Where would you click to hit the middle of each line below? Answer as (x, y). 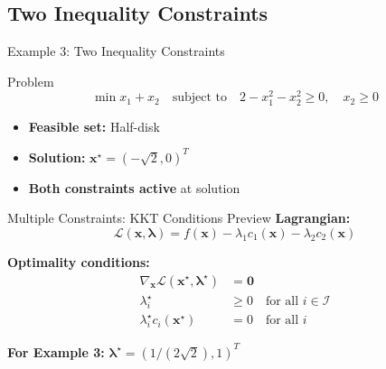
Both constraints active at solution (134, 187)
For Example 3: (56, 351)
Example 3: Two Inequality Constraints (116, 51)
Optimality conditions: (79, 261)
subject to (200, 98)
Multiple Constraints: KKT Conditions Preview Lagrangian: (179, 218)
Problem (31, 81)
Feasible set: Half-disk (94, 126)
